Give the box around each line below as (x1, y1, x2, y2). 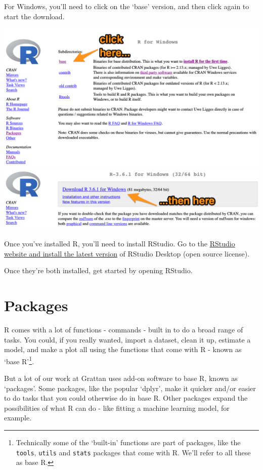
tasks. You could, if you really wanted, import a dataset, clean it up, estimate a (4, 334, 251, 345)
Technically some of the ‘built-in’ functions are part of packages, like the (16, 437, 241, 448)
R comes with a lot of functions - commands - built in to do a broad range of (4, 324, 243, 335)
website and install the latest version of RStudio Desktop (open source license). (4, 248, 250, 259)
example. (4, 412, 32, 423)
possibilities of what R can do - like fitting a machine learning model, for (4, 402, 230, 413)
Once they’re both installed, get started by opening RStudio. (4, 265, 193, 276)
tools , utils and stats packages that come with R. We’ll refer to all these (16, 447, 251, 457)
